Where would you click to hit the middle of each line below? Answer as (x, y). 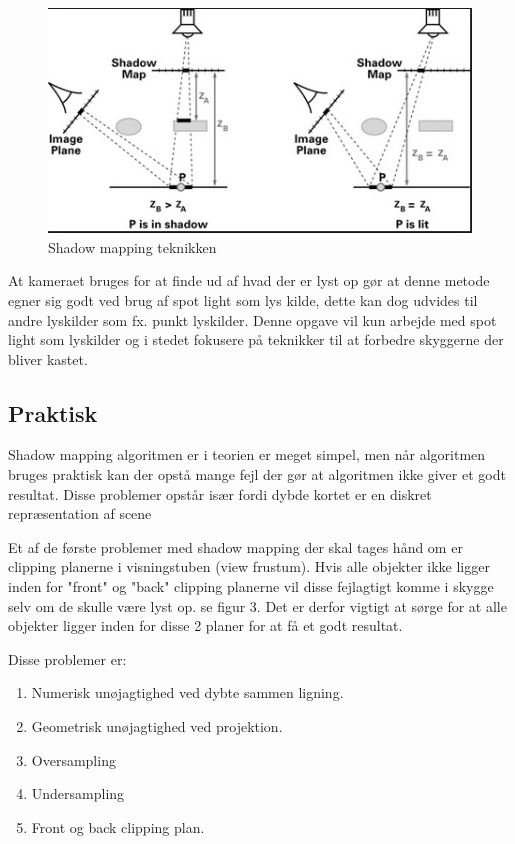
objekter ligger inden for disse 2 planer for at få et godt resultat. (205, 625)
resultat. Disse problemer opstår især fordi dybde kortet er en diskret (220, 493)
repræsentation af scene (80, 513)
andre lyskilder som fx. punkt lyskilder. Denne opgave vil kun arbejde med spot (252, 319)
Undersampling (78, 793)
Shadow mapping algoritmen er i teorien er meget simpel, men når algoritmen (247, 454)
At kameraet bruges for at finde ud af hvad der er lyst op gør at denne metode (249, 280)
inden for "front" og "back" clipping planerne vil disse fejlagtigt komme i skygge (251, 586)
